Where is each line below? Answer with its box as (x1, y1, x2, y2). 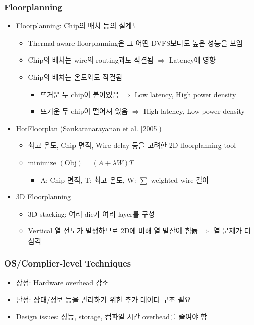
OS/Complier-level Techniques (4, 257, 131, 270)
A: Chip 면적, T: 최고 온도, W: (40, 174, 136, 185)
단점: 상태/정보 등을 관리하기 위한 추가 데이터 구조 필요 (16, 294, 191, 305)
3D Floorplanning (16, 191, 71, 202)
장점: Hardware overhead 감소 (16, 277, 109, 287)
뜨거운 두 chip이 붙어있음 (40, 88, 119, 99)
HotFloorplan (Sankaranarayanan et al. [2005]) (16, 123, 162, 133)
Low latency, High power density (134, 88, 236, 99)
